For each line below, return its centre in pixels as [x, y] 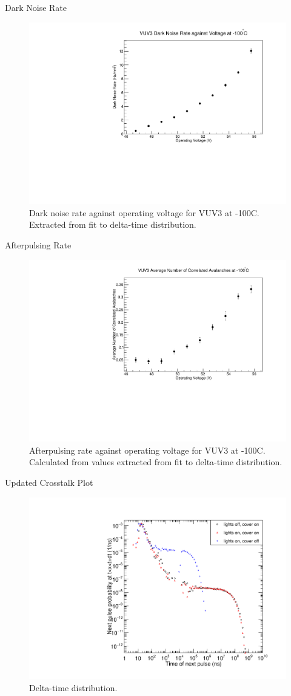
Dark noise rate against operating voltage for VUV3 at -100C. [144, 212]
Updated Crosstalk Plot [49, 483]
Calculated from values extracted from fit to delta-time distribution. [156, 462]
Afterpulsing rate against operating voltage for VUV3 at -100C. [147, 450]
